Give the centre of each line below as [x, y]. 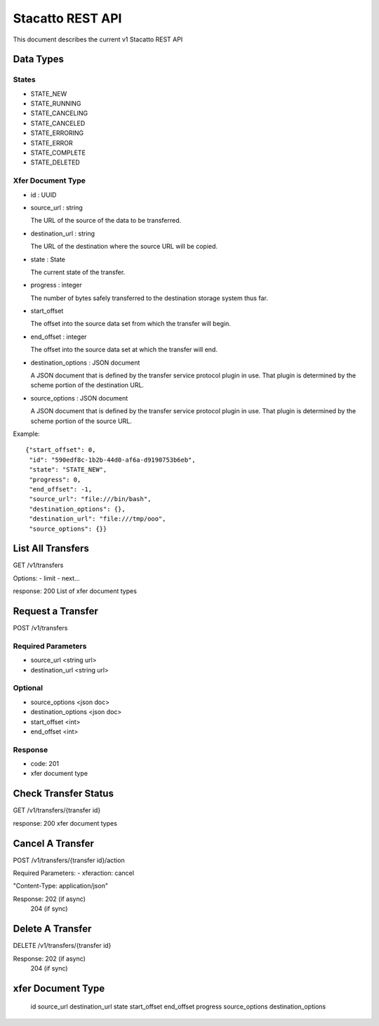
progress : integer [56, 285]
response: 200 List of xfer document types [75, 591]
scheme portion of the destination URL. [87, 385]
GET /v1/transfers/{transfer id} [57, 810]
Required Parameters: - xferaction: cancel [74, 873]
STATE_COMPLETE [58, 153]
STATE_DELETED [55, 162]
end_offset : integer [59, 337]
